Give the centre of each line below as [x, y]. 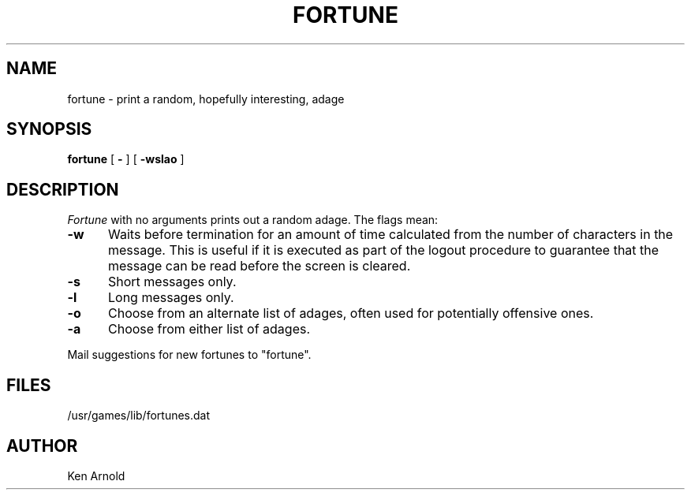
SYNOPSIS [49, 129]
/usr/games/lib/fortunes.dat [139, 416]
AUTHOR [42, 446]
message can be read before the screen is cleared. [259, 266]
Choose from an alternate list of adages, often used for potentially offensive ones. [351, 313]
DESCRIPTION [63, 189]
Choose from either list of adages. [209, 329]
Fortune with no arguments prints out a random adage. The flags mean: [253, 220]
